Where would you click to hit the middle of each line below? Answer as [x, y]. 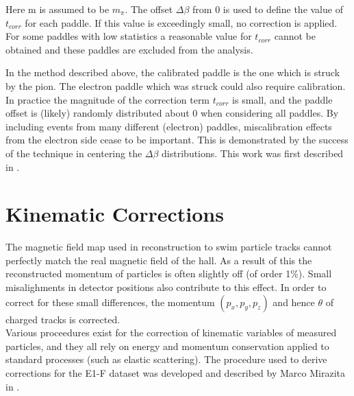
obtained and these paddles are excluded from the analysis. [129, 49]
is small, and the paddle [282, 99]
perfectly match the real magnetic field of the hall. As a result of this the [159, 260]
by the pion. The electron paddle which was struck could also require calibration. [176, 85]
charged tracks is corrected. [63, 319]
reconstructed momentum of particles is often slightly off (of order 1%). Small [169, 273]
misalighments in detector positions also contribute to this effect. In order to [166, 287]
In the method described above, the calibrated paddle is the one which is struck [173, 72]
